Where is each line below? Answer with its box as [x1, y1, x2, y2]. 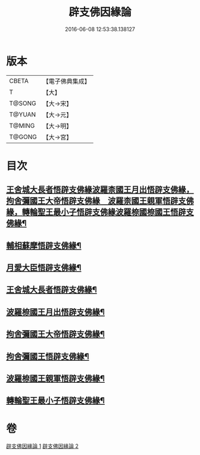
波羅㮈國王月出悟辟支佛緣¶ [6, 307, 105, 317]
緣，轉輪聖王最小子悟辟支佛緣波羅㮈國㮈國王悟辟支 [6, 207, 194, 217]
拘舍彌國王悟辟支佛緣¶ [6, 351, 89, 361]
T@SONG [9, 99, 37, 107]
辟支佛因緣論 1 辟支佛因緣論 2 [6, 442, 79, 450]
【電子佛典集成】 [42, 77, 90, 85]
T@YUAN [9, 110, 36, 118]
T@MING [9, 121, 35, 130]
